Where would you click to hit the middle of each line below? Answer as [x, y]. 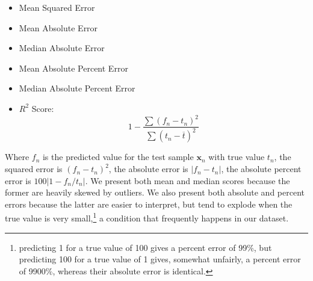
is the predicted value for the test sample [118, 157]
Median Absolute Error [62, 48]
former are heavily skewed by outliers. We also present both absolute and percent [155, 192]
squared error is [34, 169]
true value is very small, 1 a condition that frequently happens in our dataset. [147, 217]
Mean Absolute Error [58, 27]
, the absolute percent [261, 169]
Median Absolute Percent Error [77, 88]
